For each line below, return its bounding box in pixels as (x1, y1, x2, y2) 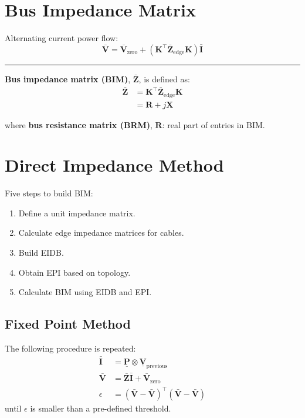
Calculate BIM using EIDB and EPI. (18, 286, 152, 298)
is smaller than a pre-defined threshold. (30, 402, 171, 414)
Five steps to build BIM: (5, 187, 93, 199)
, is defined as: (138, 72, 190, 85)
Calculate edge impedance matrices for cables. (18, 226, 184, 239)
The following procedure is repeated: (5, 342, 136, 355)
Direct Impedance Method (5, 153, 224, 177)
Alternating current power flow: (5, 32, 118, 44)
